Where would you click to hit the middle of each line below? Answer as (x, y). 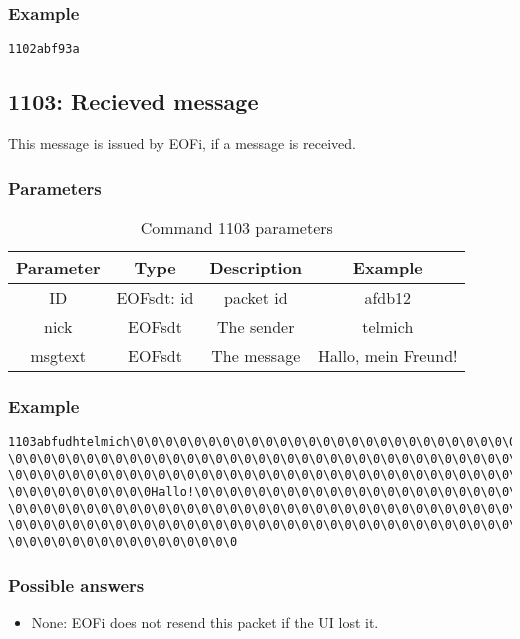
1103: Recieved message (133, 101)
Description (256, 267)
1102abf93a (44, 49)
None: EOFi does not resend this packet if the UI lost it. (205, 621)
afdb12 (388, 297)
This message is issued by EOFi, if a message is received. (182, 143)
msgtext (58, 355)
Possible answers (76, 584)
